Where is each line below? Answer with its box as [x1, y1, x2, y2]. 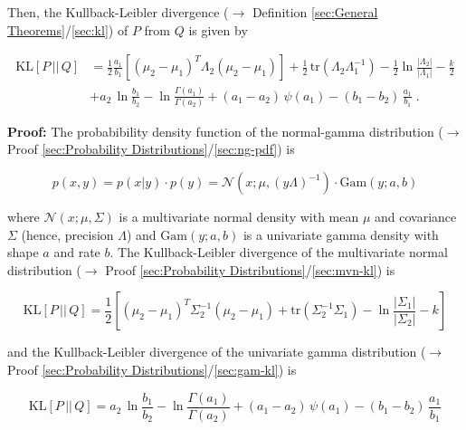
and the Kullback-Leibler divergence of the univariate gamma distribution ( [7, 342, 426, 361]
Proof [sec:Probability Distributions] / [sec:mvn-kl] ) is [105, 260, 395, 279]
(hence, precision [21, 225, 114, 244]
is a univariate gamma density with [243, 225, 439, 244]
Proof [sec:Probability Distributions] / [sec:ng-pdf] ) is [7, 139, 295, 158]
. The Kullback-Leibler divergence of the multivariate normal [109, 243, 448, 262]
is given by [188, 20, 248, 39]
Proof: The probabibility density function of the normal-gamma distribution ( [7, 121, 443, 140]
